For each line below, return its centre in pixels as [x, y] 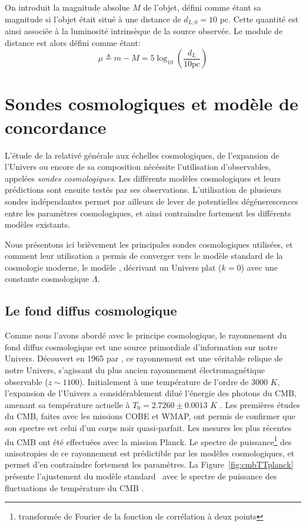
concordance [56, 126]
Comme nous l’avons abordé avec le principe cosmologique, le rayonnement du [146, 335]
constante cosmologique [47, 279]
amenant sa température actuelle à [67, 404]
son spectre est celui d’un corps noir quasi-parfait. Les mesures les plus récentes [148, 428]
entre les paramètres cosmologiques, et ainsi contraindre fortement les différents [148, 213]
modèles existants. [38, 224]
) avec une [260, 267]
